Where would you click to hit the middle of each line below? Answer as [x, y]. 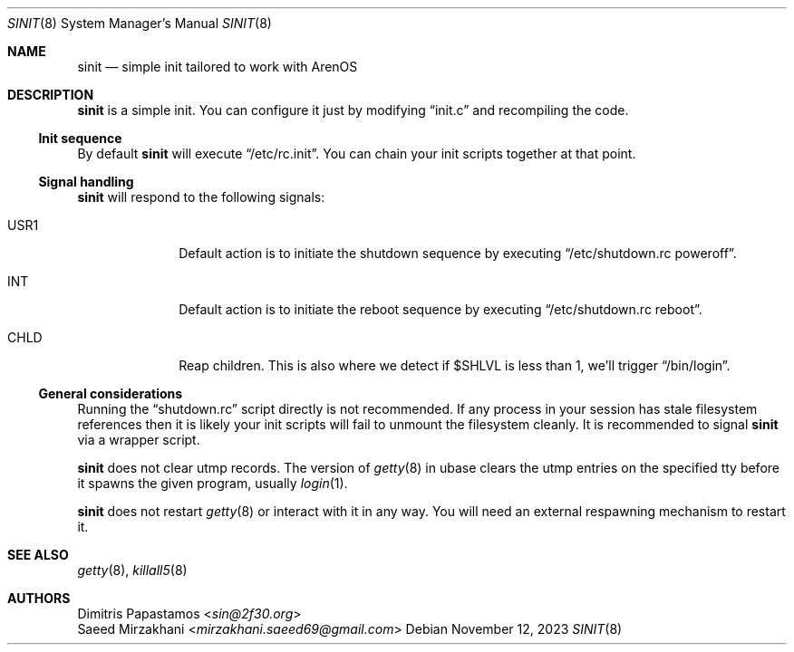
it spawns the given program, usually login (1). [213, 483]
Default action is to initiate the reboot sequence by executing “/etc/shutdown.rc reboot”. [441, 309]
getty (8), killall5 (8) [132, 570]
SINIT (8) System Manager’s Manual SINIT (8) [140, 23]
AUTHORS [39, 598]
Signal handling [86, 182]
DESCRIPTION [51, 95]
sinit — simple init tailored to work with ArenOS [218, 67]
